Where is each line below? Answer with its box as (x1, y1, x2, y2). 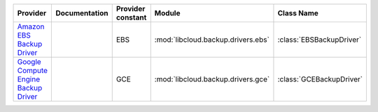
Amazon (17, 22, 45, 31)
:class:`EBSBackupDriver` (277, 35, 362, 45)
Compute (17, 66, 48, 75)
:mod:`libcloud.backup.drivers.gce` (154, 74, 270, 83)
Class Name (277, 8, 318, 17)
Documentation (55, 8, 108, 17)
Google (17, 57, 41, 66)
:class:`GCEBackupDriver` (277, 74, 363, 83)
